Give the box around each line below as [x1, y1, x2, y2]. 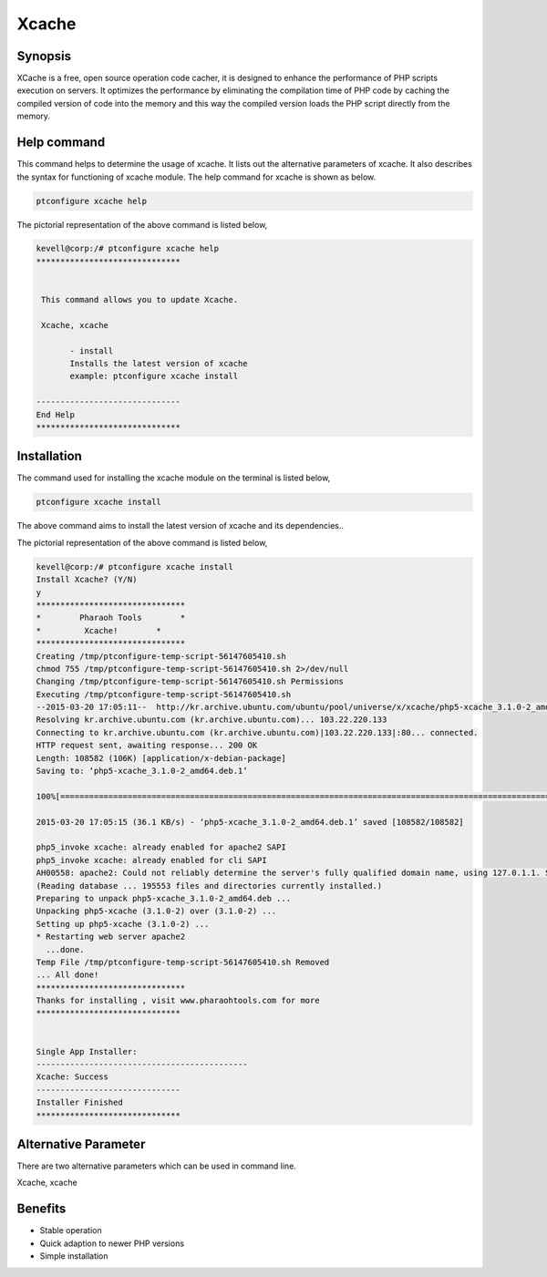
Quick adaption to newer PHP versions [39, 1238, 185, 1249]
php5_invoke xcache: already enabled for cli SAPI [36, 855, 268, 865]
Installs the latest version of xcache [69, 358, 248, 368]
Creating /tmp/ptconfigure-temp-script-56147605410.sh [36, 651, 286, 661]
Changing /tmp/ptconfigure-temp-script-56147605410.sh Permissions [36, 676, 345, 687]
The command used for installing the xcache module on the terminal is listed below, [16, 472, 331, 483]
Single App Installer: [36, 1046, 138, 1056]
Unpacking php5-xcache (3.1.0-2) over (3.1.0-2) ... [36, 906, 277, 916]
